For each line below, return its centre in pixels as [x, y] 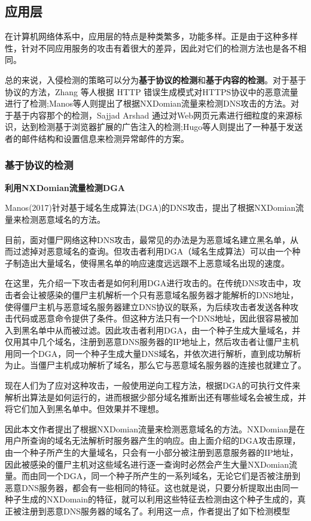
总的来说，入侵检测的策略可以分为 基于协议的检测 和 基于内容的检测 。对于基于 [155, 79]
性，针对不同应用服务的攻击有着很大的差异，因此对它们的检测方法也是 [143, 48]
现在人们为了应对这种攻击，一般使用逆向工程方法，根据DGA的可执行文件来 [153, 385]
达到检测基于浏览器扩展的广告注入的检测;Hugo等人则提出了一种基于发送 [162, 127]
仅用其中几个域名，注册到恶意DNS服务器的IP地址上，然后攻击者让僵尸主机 [152, 342]
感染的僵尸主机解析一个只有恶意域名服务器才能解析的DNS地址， [172, 294]
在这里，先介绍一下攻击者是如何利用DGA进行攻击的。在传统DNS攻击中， [149, 283]
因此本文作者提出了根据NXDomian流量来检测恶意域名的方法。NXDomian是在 [155, 428]
